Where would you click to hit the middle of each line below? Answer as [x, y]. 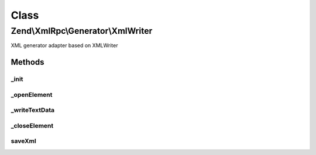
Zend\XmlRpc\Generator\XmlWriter [82, 31]
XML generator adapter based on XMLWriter [64, 45]
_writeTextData [33, 110]
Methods [28, 62]
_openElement [32, 94]
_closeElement [32, 125]
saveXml [23, 141]
